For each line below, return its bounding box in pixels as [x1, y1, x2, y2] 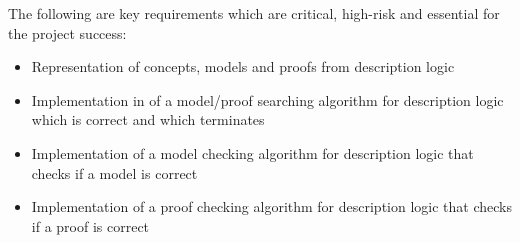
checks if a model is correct [31, 162, 198, 183]
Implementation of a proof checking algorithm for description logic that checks [31, 196, 512, 217]
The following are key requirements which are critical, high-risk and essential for [8, 3, 500, 23]
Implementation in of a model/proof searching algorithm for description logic [31, 89, 504, 110]
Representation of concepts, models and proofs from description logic [31, 56, 455, 77]
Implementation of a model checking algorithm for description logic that [31, 142, 474, 163]
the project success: [8, 22, 127, 43]
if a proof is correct [31, 215, 150, 236]
